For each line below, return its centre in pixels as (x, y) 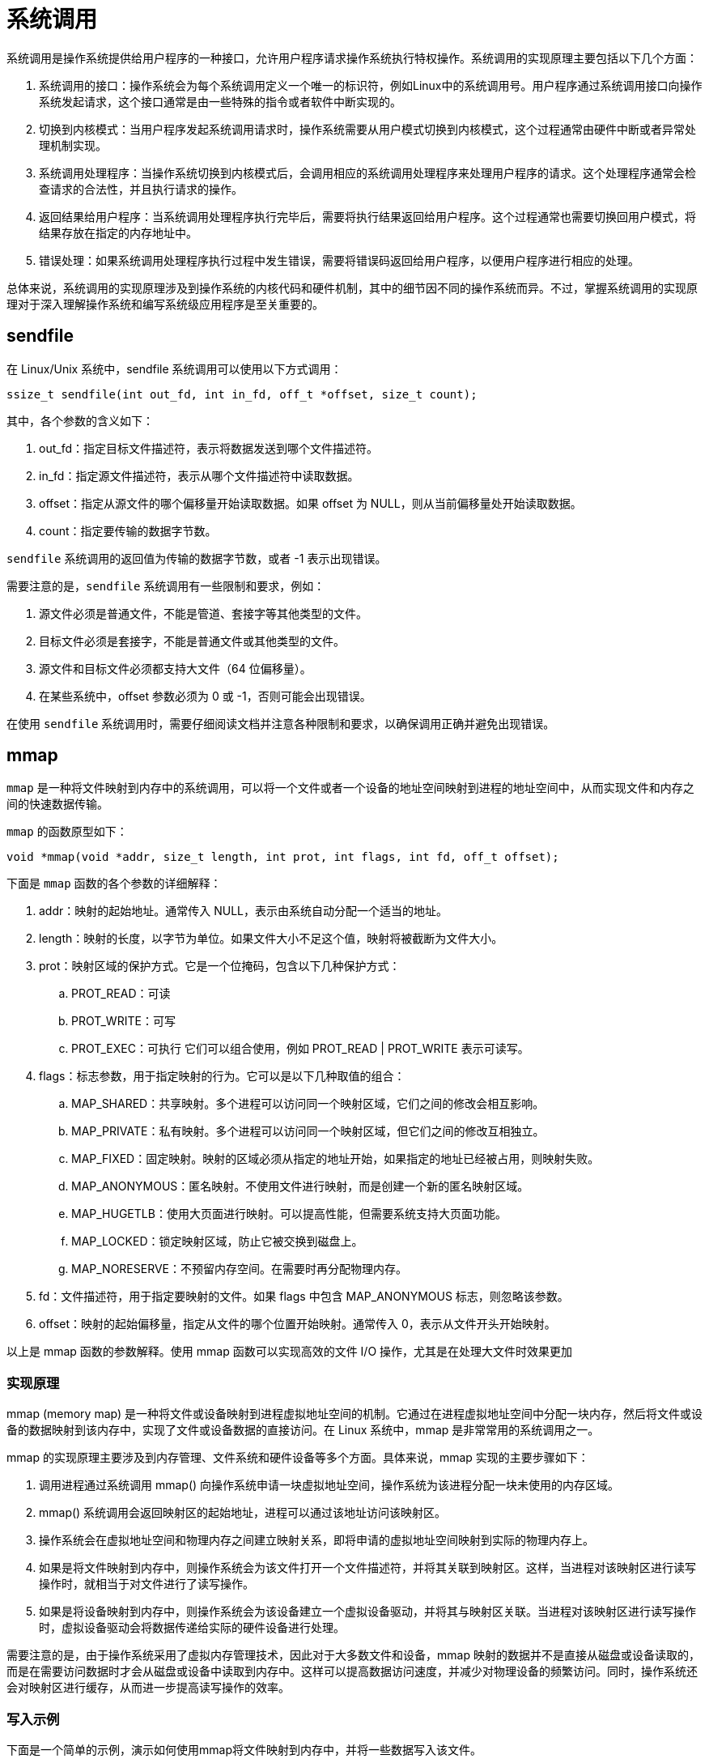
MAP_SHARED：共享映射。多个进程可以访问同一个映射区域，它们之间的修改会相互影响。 (308, 1104)
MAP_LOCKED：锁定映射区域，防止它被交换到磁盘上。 (217, 1241)
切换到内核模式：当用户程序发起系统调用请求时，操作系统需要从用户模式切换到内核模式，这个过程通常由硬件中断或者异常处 (367, 129)
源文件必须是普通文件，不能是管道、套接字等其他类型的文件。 (203, 613)
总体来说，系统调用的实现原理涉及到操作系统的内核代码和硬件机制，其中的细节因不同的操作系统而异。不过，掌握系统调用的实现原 (352, 287)
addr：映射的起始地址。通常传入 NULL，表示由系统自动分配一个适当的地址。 (244, 911)
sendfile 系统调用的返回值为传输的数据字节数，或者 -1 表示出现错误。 (197, 558)
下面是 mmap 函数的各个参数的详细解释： (114, 884)
